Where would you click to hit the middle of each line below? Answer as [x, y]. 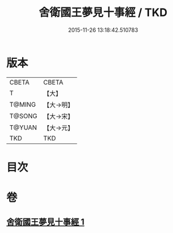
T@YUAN [23, 128]
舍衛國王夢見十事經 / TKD [103, 13]
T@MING [23, 104]
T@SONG [24, 116]
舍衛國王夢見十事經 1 [45, 222]
